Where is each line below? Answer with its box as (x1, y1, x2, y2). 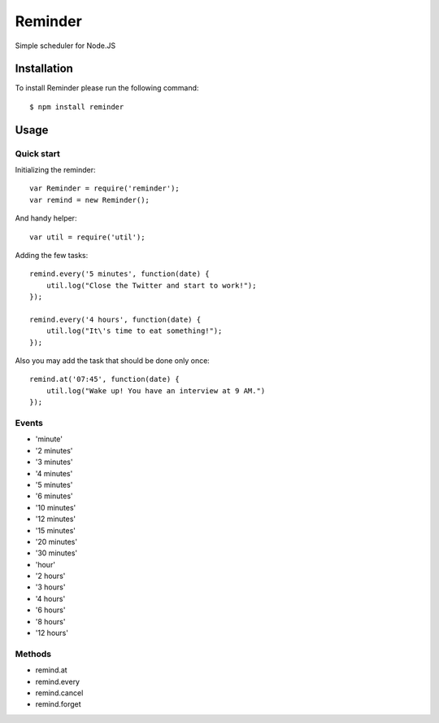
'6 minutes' (35, 491, 73, 501)
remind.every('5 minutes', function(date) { (29, 269, 211, 278)
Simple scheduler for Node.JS (15, 41, 116, 50)
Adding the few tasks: (15, 250, 89, 260)
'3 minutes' (35, 457, 73, 467)
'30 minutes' (35, 548, 78, 558)
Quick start (15, 147, 61, 159)
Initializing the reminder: (15, 165, 97, 174)
